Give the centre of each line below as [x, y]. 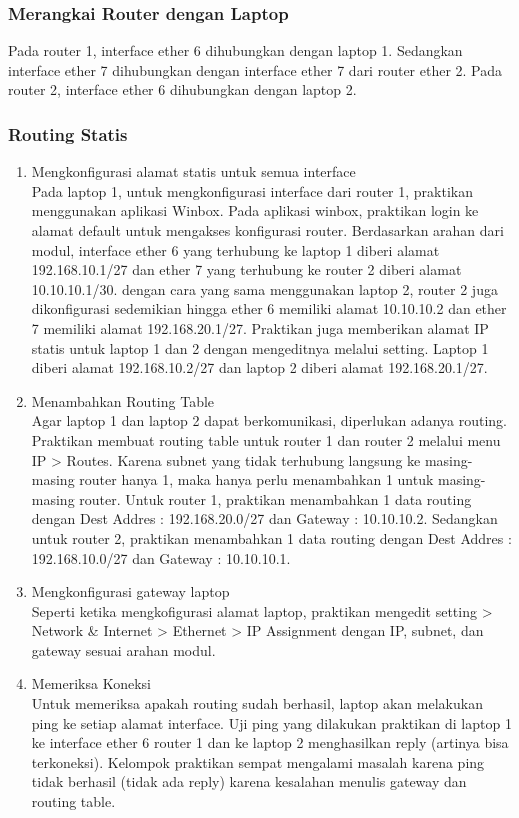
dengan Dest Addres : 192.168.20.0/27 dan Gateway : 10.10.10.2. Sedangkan [264, 518]
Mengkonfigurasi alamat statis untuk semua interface [193, 171]
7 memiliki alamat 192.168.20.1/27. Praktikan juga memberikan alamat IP [260, 327]
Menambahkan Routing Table [123, 400]
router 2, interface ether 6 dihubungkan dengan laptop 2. [182, 89]
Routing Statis [68, 133]
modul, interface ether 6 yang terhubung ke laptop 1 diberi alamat [235, 249]
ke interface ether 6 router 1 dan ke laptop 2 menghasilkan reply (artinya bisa [270, 742]
